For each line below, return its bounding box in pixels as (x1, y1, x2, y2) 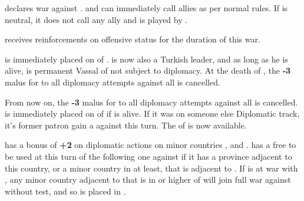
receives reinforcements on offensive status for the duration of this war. (5, 33, 260, 45)
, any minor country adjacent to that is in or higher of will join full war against (5, 173, 291, 186)
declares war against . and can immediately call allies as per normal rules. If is (5, 2, 288, 14)
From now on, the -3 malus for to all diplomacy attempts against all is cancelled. (5, 95, 298, 108)
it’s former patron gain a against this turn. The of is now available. (5, 118, 247, 131)
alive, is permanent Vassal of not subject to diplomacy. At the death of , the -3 (5, 64, 291, 77)
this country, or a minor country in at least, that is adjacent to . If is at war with (5, 162, 298, 174)
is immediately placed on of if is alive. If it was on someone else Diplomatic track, (5, 107, 300, 120)
